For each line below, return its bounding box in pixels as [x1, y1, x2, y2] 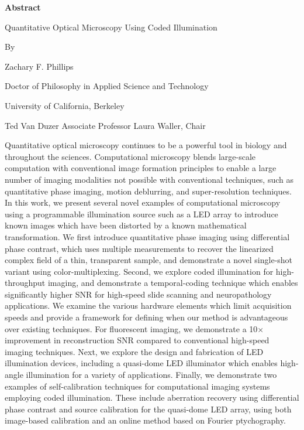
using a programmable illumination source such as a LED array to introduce [5, 207, 278, 220]
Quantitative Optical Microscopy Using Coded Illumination [5, 21, 217, 33]
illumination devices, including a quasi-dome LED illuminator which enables [5, 357, 278, 369]
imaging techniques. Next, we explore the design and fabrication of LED [5, 345, 264, 357]
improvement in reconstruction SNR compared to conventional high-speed [5, 334, 270, 346]
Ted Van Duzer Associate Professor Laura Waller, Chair [5, 119, 206, 131]
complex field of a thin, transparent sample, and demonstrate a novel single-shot [5, 254, 293, 266]
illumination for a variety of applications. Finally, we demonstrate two [26, 368, 277, 381]
